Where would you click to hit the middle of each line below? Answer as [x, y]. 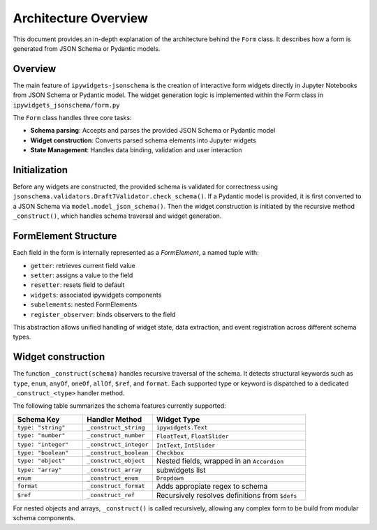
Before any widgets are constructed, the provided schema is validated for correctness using [146, 187]
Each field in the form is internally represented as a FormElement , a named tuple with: [136, 253]
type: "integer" [43, 444]
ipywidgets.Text [182, 427]
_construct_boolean [118, 453]
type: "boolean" [43, 453]
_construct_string [116, 427]
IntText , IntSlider [186, 445]
